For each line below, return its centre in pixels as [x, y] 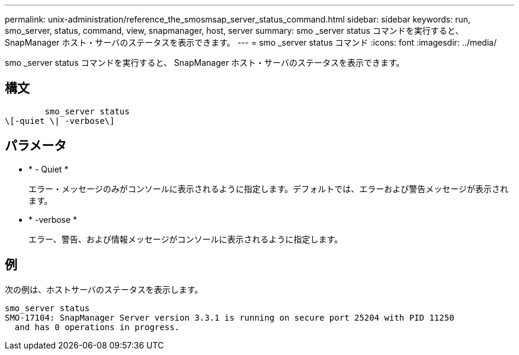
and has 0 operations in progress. [97, 327]
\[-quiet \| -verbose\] [60, 121]
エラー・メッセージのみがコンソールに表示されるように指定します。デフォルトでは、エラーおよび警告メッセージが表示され [269, 188]
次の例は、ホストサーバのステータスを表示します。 [104, 289]
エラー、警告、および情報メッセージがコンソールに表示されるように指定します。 [186, 239]
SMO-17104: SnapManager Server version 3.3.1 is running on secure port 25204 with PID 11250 [230, 317]
